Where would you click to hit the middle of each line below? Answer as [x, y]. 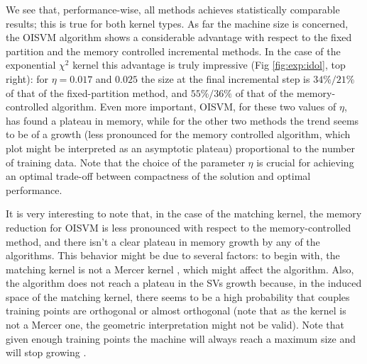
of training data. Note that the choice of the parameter [125, 162]
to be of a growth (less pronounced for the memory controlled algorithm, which [178, 134]
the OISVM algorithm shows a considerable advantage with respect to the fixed [179, 37]
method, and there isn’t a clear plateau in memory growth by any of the [163, 241]
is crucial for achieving [305, 162]
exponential [31, 65]
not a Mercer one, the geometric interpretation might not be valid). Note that [175, 325]
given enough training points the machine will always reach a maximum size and [181, 338]
